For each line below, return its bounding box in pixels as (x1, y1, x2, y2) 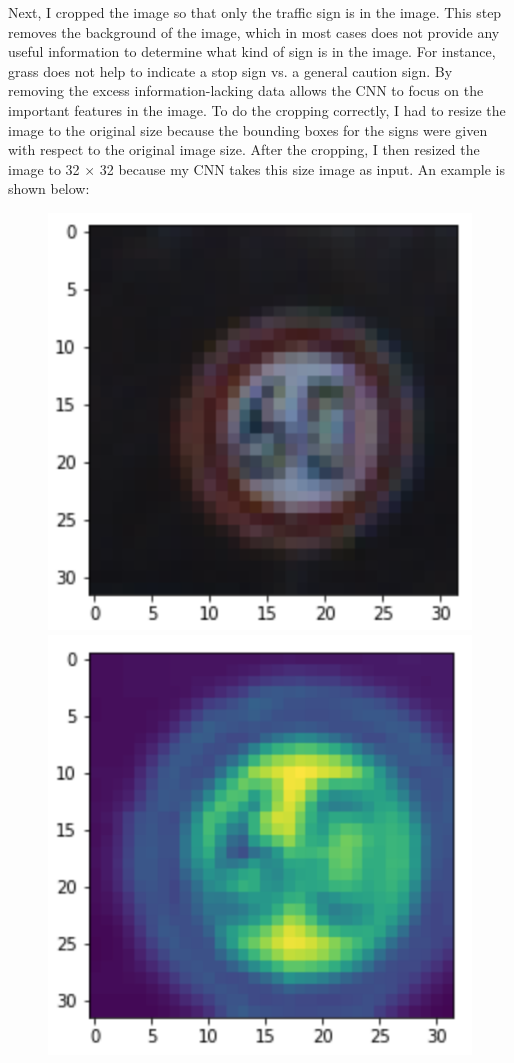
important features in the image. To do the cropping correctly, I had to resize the (8, 99, 506, 120)
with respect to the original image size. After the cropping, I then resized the (8, 139, 480, 160)
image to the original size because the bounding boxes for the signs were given (8, 119, 488, 140)
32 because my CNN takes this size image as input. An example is (99, 158, 505, 179)
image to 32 (8, 158, 80, 179)
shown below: (8, 178, 90, 199)
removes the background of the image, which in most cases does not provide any (8, 21, 500, 42)
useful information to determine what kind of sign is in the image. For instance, (8, 41, 496, 62)
